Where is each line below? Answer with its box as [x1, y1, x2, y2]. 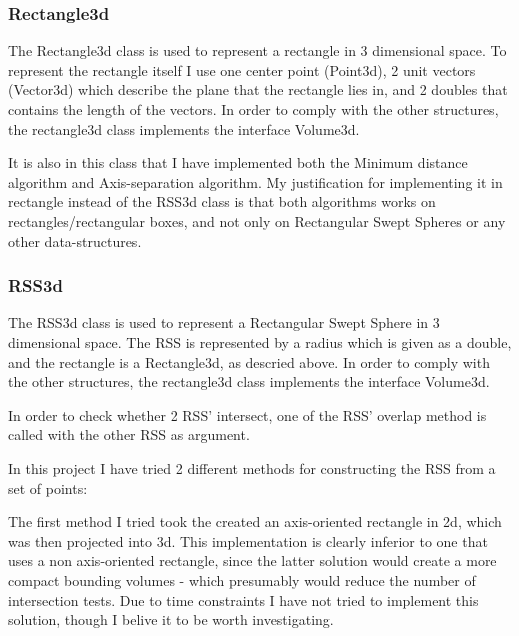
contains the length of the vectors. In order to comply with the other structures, [8, 99, 499, 119]
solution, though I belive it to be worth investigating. [8, 609, 334, 630]
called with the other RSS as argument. [8, 424, 250, 445]
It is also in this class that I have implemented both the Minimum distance [8, 152, 468, 173]
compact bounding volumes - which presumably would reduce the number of [8, 569, 476, 590]
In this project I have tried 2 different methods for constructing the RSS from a [8, 457, 496, 478]
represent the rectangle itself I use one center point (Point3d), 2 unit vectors [8, 59, 476, 80]
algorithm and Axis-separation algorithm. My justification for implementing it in [8, 171, 503, 192]
